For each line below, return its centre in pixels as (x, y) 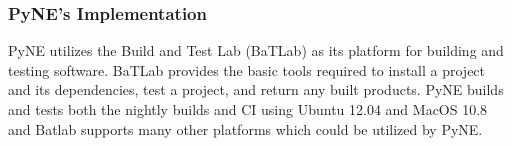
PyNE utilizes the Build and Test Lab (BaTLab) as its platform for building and (256, 50)
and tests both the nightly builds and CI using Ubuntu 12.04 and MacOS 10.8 (248, 109)
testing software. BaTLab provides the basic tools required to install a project (247, 69)
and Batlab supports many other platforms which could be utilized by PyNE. (245, 128)
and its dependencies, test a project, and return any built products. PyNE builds (256, 89)
